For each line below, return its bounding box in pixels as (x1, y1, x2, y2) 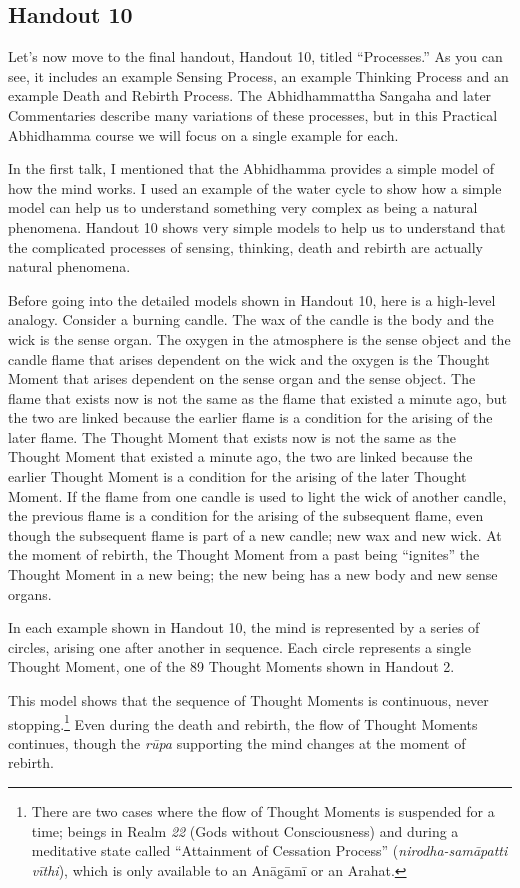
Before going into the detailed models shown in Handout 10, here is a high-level (8, 289, 496, 310)
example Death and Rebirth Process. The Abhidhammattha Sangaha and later (8, 85, 492, 106)
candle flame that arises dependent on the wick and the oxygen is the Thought (8, 348, 490, 369)
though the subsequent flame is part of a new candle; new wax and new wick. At (8, 524, 502, 545)
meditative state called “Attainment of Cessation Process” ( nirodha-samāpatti (31, 840, 508, 861)
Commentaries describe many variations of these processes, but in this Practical (8, 104, 498, 125)
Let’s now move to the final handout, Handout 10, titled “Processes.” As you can (8, 46, 503, 67)
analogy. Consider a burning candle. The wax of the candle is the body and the (8, 309, 494, 330)
